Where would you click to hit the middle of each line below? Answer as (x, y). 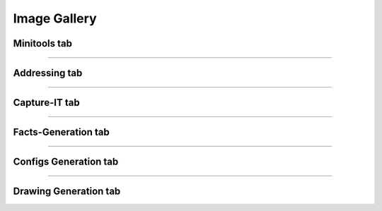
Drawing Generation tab (67, 192)
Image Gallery (55, 18)
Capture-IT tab (47, 103)
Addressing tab (48, 73)
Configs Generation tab (66, 162)
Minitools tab (42, 43)
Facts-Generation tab (61, 132)
